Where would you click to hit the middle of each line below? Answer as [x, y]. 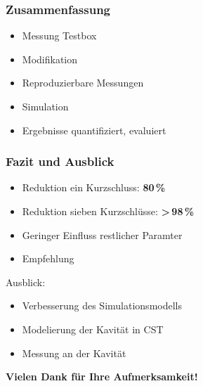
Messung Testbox [59, 36]
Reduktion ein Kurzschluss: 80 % [94, 187]
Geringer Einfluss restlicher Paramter [102, 234]
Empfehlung [48, 258]
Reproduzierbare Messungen [83, 83]
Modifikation [50, 59]
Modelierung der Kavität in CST [93, 329]
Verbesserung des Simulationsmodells [102, 305]
